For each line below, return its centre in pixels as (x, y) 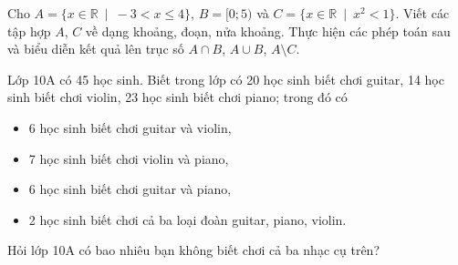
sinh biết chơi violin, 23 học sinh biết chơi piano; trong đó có (177, 97)
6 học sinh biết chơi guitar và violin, (130, 127)
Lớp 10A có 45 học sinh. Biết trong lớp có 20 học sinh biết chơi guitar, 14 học (226, 79)
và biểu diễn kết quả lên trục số (96, 49)
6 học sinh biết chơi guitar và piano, (130, 189)
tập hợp (29, 31)
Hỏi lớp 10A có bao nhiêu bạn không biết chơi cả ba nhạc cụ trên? (193, 250)
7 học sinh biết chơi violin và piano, (129, 158)
